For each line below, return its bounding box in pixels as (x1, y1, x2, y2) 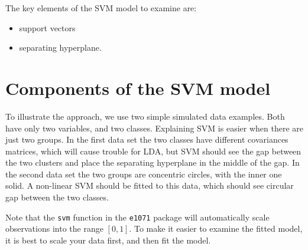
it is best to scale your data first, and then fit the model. (5, 233, 211, 246)
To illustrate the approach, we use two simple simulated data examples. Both (5, 110, 285, 122)
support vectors (19, 21, 76, 34)
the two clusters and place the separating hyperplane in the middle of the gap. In (5, 156, 300, 169)
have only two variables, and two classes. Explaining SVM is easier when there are (5, 121, 303, 134)
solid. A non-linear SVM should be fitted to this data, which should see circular (5, 179, 294, 192)
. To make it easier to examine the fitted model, (129, 222, 303, 235)
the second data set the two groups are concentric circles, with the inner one (5, 167, 282, 180)
